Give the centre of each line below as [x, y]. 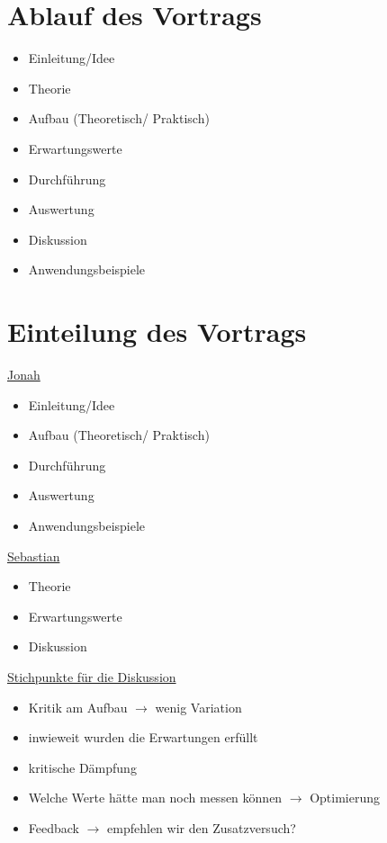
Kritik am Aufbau [78, 707]
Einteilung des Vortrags [157, 332]
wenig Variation [198, 707]
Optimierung [345, 798]
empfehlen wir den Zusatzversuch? [202, 827]
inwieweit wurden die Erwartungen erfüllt [143, 737]
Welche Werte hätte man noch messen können [155, 798]
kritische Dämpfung [82, 767]
